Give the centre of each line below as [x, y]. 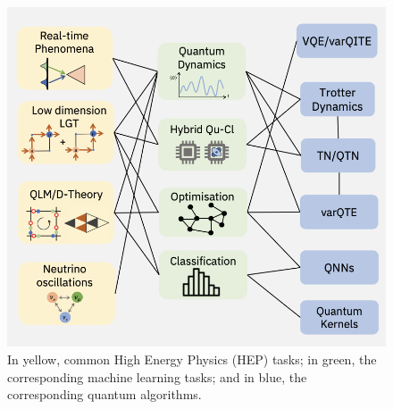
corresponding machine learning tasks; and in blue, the [157, 376]
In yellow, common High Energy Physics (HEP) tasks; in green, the [192, 359]
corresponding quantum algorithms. [105, 394]
